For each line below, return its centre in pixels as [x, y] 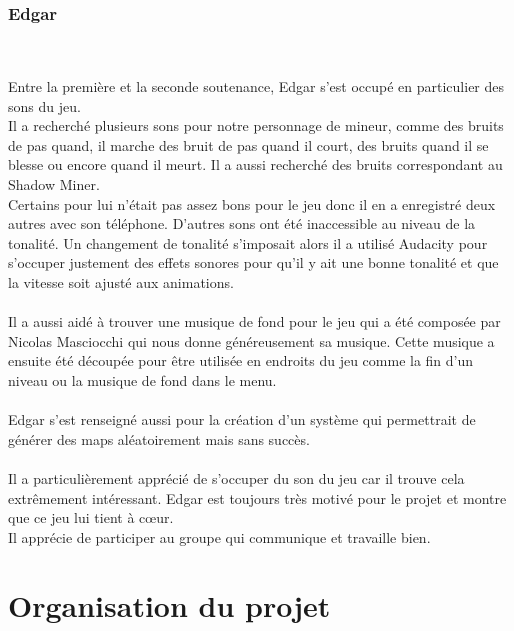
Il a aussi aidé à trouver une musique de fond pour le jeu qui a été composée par [254, 321]
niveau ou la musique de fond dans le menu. [142, 379]
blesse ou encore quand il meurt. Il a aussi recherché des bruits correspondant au [255, 164]
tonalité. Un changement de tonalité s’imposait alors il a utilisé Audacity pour [248, 242]
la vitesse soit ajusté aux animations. [121, 281]
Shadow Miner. [54, 184]
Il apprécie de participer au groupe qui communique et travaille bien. [219, 536]
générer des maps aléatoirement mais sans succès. [159, 438]
